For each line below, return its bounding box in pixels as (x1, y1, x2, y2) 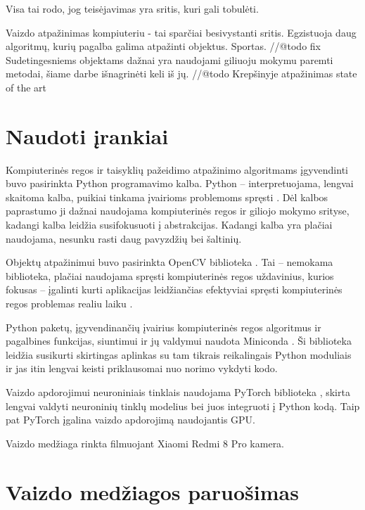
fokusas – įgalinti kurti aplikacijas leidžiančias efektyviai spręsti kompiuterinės (6, 282, 342, 297)
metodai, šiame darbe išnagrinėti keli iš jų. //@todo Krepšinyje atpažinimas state (6, 66, 357, 81)
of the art (6, 79, 46, 94)
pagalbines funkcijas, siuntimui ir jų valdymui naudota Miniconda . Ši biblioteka (6, 333, 352, 348)
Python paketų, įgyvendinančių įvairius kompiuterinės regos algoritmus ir (6, 319, 321, 334)
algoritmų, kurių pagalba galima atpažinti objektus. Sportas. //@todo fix (6, 39, 321, 53)
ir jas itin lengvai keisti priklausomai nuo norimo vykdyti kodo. (6, 361, 278, 376)
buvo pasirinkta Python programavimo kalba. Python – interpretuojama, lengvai (6, 176, 354, 191)
